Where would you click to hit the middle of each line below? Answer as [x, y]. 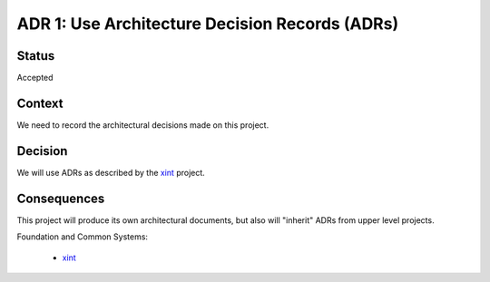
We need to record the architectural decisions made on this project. [143, 125]
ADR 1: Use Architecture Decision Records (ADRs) [208, 24]
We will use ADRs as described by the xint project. [111, 172]
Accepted [35, 78]
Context [40, 103]
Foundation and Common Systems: [83, 237]
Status [36, 56]
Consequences [61, 198]
